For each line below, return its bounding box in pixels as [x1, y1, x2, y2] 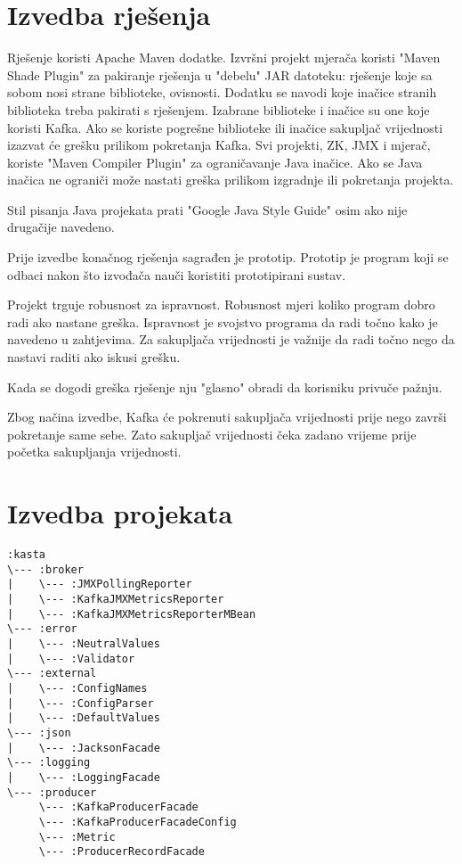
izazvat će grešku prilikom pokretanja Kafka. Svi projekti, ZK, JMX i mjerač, [7, 136, 431, 154]
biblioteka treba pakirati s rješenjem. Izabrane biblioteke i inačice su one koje [7, 100, 430, 119]
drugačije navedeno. [7, 218, 115, 236]
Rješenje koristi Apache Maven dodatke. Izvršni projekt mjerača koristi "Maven [7, 48, 441, 67]
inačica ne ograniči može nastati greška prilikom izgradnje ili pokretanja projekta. [7, 170, 454, 189]
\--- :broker [7, 563, 84, 576]
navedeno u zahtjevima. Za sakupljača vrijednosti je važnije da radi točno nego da [7, 330, 455, 349]
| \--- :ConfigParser [7, 696, 154, 710]
